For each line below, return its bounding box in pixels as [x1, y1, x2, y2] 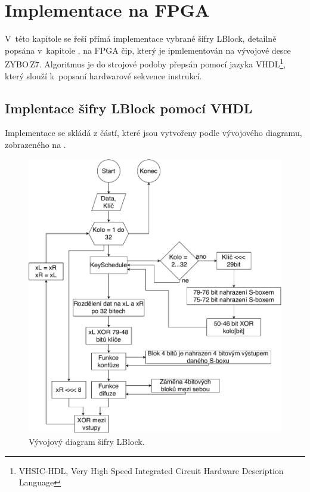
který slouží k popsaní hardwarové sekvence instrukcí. [5, 69, 202, 82]
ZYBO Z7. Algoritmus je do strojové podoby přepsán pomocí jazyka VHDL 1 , [5, 56, 286, 70]
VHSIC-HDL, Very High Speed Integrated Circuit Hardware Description [18, 464, 284, 476]
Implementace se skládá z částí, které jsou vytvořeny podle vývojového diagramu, [5, 126, 302, 139]
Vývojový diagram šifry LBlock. [29, 435, 145, 448]
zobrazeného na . [5, 138, 66, 150]
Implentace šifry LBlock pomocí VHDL [5, 98, 253, 117]
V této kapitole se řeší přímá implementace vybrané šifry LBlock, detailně [5, 32, 277, 45]
